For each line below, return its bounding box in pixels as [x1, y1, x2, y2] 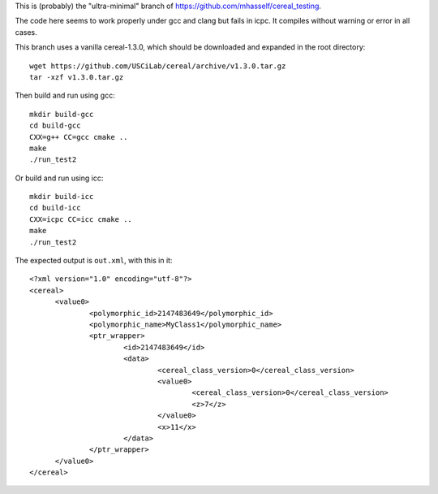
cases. [15, 27, 37, 37]
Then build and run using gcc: [15, 90, 115, 101]
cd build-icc [29, 203, 81, 213]
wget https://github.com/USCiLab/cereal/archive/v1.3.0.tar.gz [29, 61, 286, 71]
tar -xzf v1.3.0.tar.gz [29, 72, 124, 81]
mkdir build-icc [29, 192, 94, 201]
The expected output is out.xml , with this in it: [15, 256, 173, 266]
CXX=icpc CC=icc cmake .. [29, 214, 133, 223]
